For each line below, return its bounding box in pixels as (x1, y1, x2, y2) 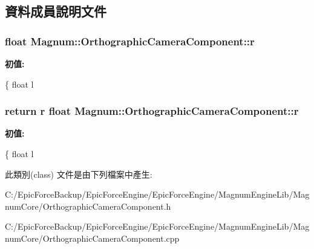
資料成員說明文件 (5, 2, 106, 21)
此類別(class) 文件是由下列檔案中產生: (5, 167, 152, 180)
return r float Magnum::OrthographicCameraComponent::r (5, 103, 299, 118)
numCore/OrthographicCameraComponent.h (5, 199, 171, 212)
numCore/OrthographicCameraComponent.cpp (5, 231, 180, 244)
